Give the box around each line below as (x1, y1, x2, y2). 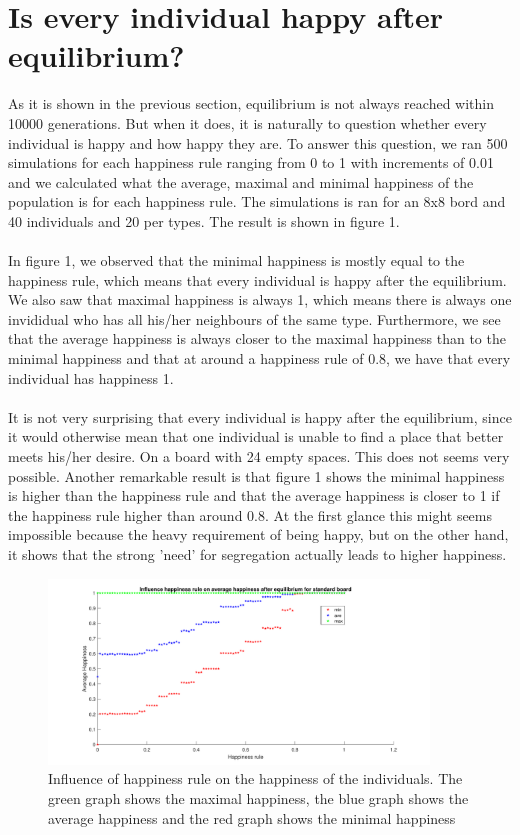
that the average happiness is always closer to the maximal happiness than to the (8, 328, 506, 349)
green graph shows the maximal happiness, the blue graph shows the (48, 788, 469, 809)
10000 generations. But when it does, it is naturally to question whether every (8, 112, 487, 133)
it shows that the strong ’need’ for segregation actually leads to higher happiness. (8, 543, 507, 564)
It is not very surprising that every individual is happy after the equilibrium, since (8, 406, 512, 427)
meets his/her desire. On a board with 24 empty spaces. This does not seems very (8, 446, 510, 466)
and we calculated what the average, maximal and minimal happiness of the (8, 171, 474, 192)
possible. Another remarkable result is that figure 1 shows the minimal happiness (8, 465, 505, 486)
